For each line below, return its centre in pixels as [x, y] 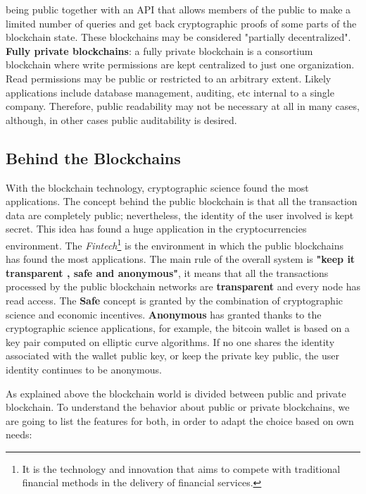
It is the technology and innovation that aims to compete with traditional [181, 468]
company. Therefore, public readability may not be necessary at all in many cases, [183, 106]
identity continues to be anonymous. [84, 369]
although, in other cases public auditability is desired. [121, 119]
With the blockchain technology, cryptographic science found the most [157, 187]
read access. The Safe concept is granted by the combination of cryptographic [174, 300]
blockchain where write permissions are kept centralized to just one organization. [180, 64]
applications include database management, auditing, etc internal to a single [170, 92]
